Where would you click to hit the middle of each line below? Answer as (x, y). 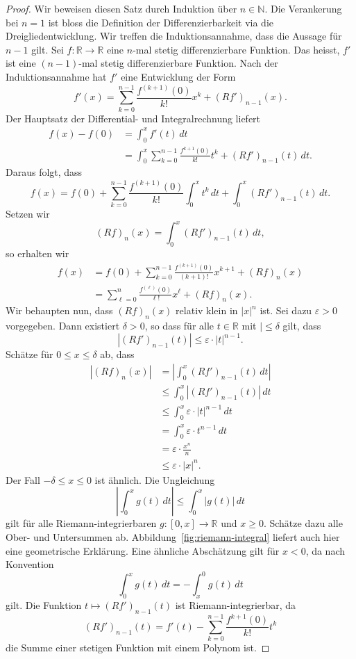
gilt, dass (302, 326)
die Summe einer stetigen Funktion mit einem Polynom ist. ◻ (138, 648)
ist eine (21, 63)
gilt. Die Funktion (44, 605)
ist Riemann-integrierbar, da (236, 605)
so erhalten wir (37, 253)
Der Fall (23, 479)
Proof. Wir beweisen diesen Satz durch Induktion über (121, 8)
